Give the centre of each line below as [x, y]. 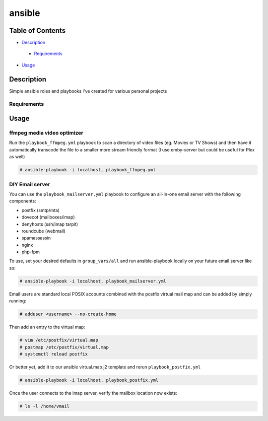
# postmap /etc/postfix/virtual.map [64, 347]
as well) [17, 157]
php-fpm [31, 252]
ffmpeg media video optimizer [46, 133]
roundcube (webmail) [43, 231]
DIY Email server [30, 184]
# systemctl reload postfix [54, 354]
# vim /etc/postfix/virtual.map [59, 340]
